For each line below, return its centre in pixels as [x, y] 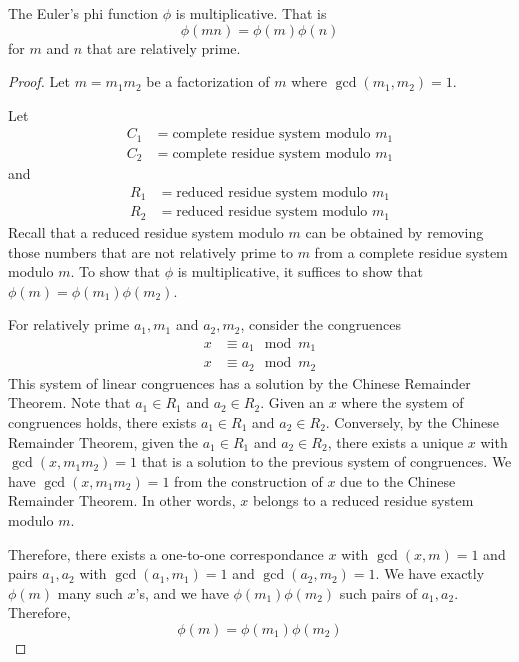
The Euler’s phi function [83, 13]
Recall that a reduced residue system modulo [146, 231]
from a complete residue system [411, 251]
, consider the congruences [320, 324]
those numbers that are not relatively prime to [150, 251]
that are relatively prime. [163, 47]
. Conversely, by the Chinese [412, 422]
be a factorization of [208, 81]
